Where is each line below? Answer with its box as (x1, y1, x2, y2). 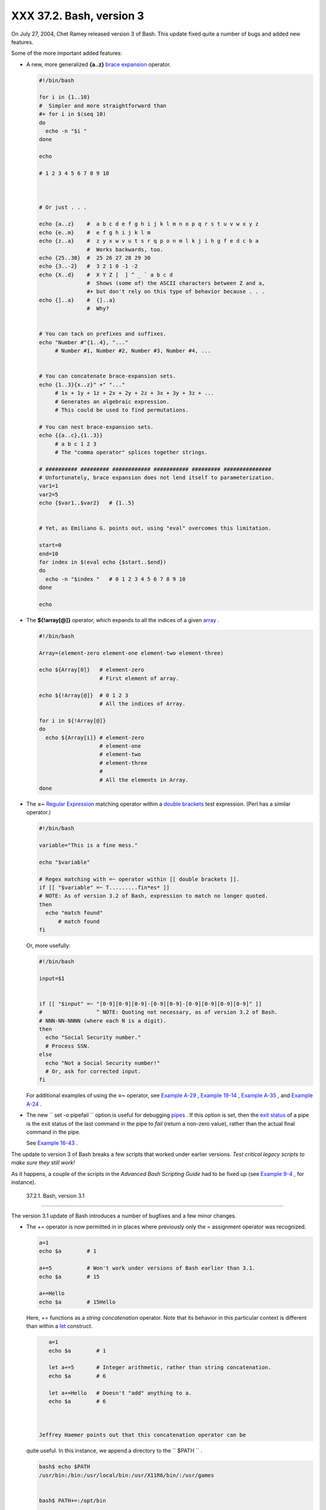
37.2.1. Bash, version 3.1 (26, 1192, 85, 1200)
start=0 (39, 542, 62, 549)
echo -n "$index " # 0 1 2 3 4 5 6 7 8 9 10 (45, 576, 186, 582)
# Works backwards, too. (86, 246, 164, 253)
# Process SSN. (45, 1043, 91, 1049)
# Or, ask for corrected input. (45, 1068, 141, 1075)
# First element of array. (99, 675, 179, 682)
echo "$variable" (39, 858, 91, 866)
